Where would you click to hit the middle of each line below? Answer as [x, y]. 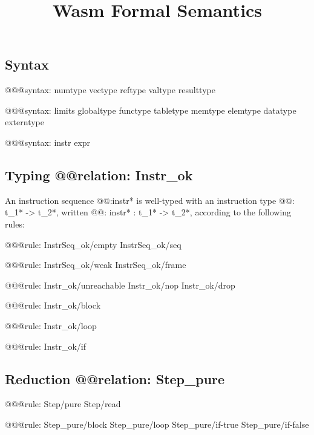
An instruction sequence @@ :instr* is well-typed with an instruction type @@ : [150, 200]
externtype [25, 122]
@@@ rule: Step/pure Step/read [63, 404]
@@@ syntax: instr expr [48, 142]
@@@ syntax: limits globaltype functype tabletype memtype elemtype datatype [151, 110]
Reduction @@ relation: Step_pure [115, 378]
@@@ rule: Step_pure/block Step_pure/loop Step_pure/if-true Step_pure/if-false [157, 424]
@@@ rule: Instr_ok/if [45, 346]
